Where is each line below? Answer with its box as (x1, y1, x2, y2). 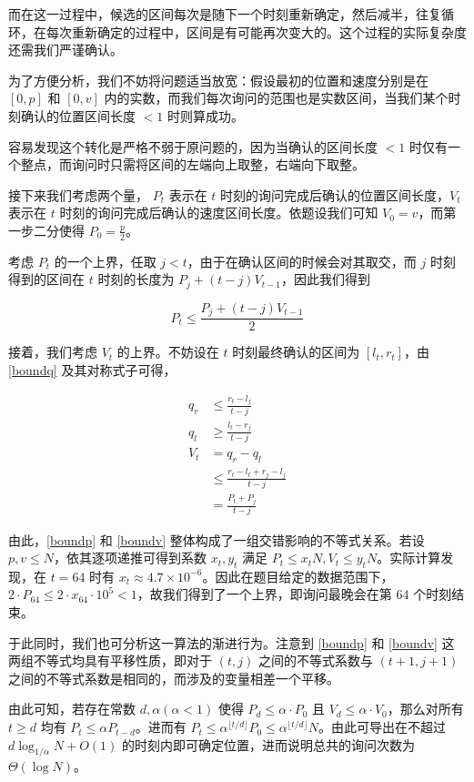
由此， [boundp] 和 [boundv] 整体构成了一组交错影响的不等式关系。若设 (8, 530, 425, 549)
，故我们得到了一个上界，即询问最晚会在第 (136, 584, 392, 604)
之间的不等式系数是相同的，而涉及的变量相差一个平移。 (8, 668, 339, 687)
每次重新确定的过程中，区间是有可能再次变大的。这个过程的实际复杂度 (45, 22, 467, 41)
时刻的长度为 (97, 269, 175, 289)
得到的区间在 (8, 269, 85, 289)
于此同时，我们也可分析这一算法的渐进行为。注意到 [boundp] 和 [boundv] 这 (8, 633, 455, 652)
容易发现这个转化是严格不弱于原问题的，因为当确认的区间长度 (8, 137, 378, 156)
